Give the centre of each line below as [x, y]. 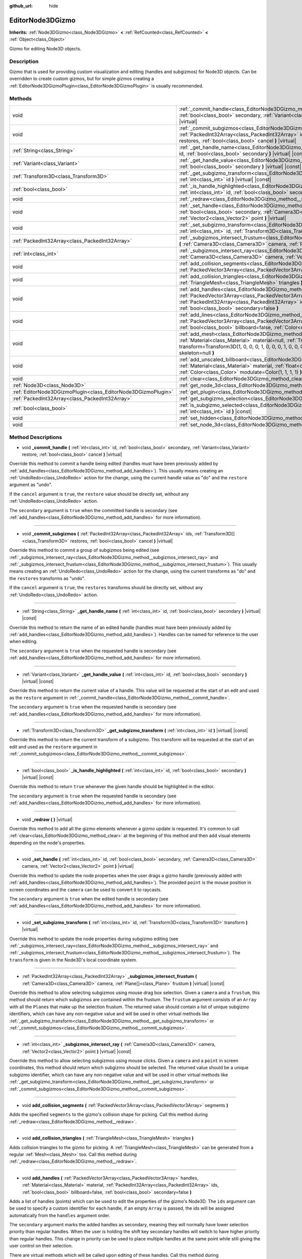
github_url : [21, 6]
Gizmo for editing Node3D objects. [45, 48]
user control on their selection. [41, 1246]
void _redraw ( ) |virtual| [47, 819]
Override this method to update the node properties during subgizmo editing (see [94, 939]
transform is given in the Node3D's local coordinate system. [73, 960]
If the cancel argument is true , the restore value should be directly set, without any [99, 494]
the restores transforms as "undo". [47, 578]
